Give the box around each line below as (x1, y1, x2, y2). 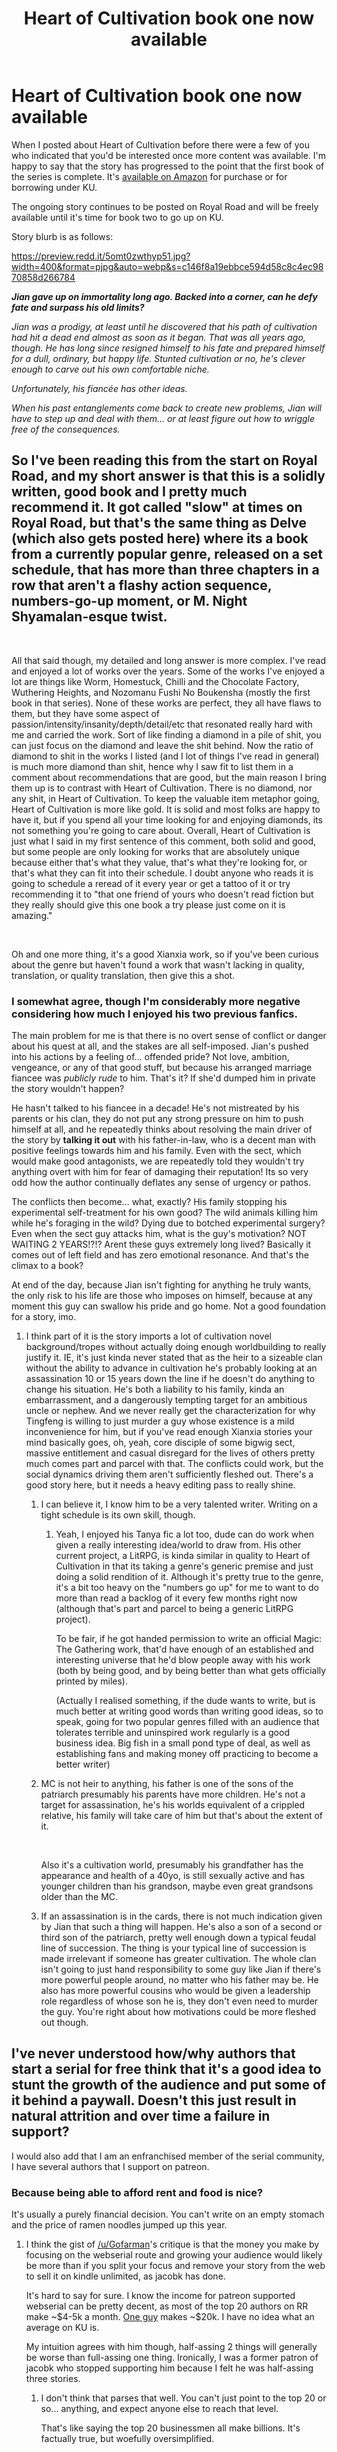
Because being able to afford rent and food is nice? (11, 2185, 264, 2199)
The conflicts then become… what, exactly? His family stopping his (11, 1196, 288, 1208)
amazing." (11, 909, 53, 921)
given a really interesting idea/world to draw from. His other (55, 1539, 302, 1551)
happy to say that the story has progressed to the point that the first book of (11, 160, 325, 172)
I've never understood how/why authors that (11, 2045, 296, 2062)
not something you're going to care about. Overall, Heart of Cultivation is (11, 824, 311, 836)
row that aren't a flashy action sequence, (11, 577, 273, 594)
